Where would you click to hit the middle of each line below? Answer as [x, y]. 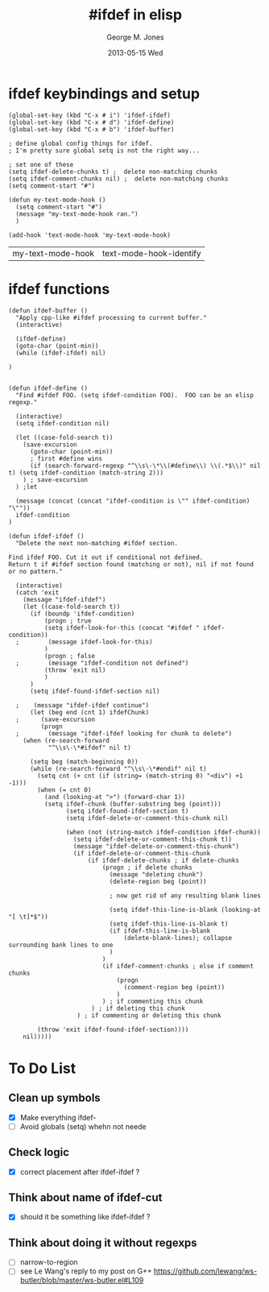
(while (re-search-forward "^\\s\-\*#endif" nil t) [118, 768]
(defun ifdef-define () [48, 388]
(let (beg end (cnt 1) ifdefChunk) [89, 712]
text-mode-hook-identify [151, 253]
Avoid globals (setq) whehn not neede [83, 1126]
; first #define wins [66, 458]
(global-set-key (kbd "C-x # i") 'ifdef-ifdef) [90, 115]
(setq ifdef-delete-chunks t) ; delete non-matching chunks [113, 172]
